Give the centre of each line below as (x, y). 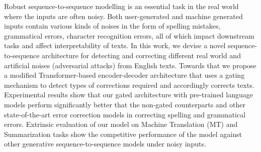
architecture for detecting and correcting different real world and (141, 55)
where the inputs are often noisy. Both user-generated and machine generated (123, 16)
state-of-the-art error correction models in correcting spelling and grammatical (125, 114)
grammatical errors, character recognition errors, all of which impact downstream (129, 35)
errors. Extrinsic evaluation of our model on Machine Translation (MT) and (121, 124)
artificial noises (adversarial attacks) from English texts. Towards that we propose (130, 65)
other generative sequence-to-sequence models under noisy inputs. (105, 144)
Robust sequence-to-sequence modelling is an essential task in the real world (121, 6)
